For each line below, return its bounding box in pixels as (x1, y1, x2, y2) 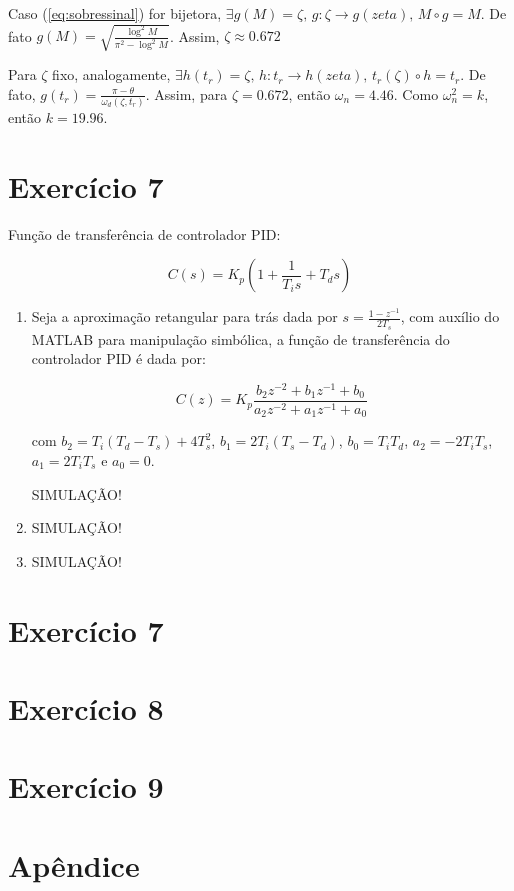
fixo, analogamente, (52, 64, 171, 85)
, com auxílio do (400, 306, 500, 327)
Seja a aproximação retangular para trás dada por (31, 306, 338, 327)
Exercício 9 (8, 766, 164, 807)
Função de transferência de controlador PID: (8, 223, 281, 244)
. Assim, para (145, 83, 228, 104)
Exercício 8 (8, 687, 164, 728)
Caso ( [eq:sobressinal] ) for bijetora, (8, 3, 222, 23)
